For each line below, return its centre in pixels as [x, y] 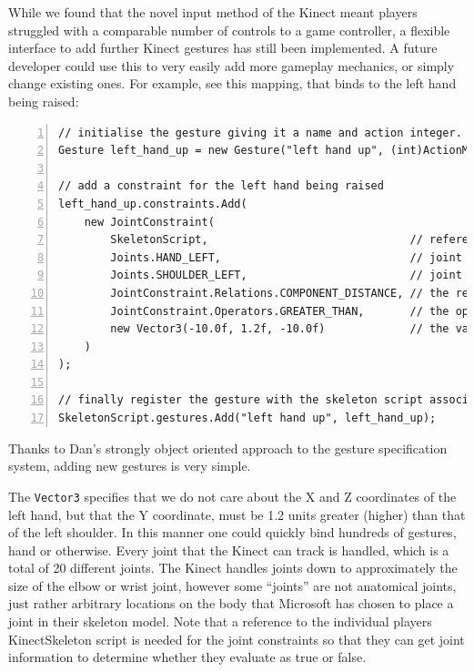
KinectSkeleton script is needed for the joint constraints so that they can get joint [237, 639]
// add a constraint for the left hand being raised [221, 186]
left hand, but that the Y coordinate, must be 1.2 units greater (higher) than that [237, 514]
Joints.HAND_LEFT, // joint [286, 257]
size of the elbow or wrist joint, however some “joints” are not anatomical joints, [232, 585]
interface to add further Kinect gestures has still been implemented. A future [223, 48]
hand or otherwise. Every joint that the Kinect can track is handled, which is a [229, 550]
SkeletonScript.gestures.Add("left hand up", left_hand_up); [247, 418]
